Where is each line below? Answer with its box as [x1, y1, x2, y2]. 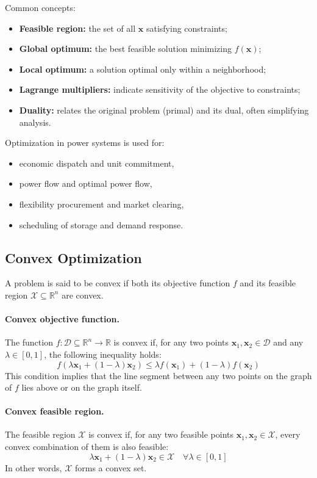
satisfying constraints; [146, 21, 227, 34]
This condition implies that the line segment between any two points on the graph [5, 369, 312, 382]
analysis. [19, 115, 51, 128]
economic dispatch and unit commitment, [19, 156, 174, 169]
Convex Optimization [5, 248, 142, 267]
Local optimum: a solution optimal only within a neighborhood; [19, 62, 266, 75]
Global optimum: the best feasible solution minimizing [19, 42, 232, 55]
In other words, [5, 461, 62, 474]
